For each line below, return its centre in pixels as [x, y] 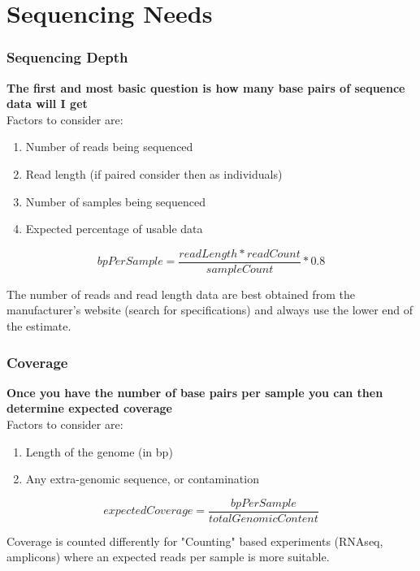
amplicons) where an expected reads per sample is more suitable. [168, 557]
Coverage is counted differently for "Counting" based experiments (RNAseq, [195, 541]
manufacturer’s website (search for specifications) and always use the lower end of [210, 310]
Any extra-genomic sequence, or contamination [142, 479]
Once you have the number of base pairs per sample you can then [195, 392]
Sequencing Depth [67, 57]
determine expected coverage [89, 408]
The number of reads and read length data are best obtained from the [181, 294]
